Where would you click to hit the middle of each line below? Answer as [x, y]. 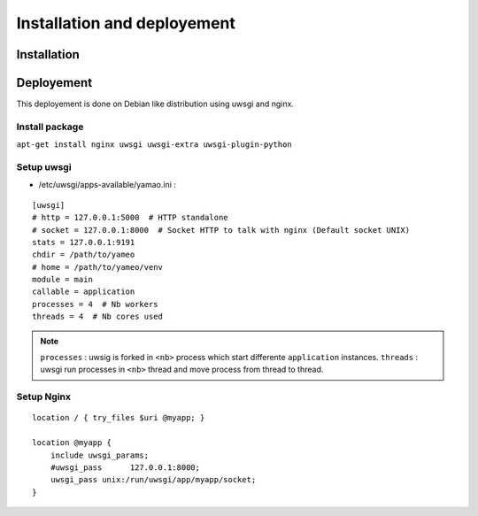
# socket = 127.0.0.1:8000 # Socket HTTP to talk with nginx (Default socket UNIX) [221, 230]
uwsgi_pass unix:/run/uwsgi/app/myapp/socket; [153, 480]
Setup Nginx [43, 397]
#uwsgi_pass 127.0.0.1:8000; [125, 467]
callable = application [84, 292]
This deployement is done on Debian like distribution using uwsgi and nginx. [155, 104]
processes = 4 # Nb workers [95, 304]
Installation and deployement [126, 23]
